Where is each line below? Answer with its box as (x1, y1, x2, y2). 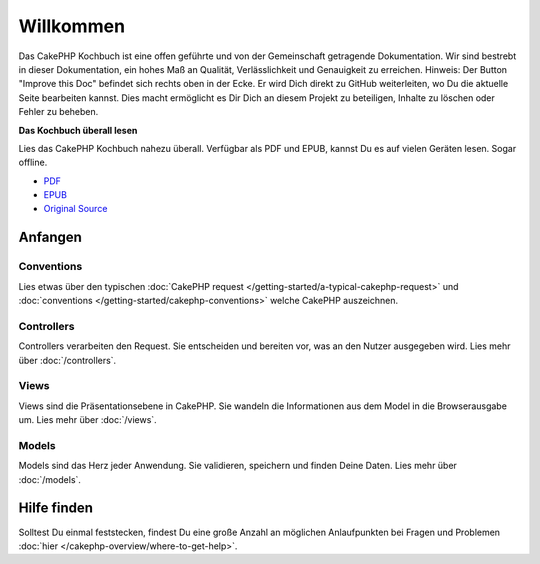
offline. (18, 156, 48, 169)
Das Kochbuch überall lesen (18, 124, 138, 136)
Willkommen (18, 15, 125, 37)
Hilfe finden (18, 500, 94, 517)
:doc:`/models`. (18, 473, 82, 485)
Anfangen (18, 229, 82, 246)
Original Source (43, 203, 108, 215)
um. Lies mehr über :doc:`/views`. (18, 414, 157, 426)
